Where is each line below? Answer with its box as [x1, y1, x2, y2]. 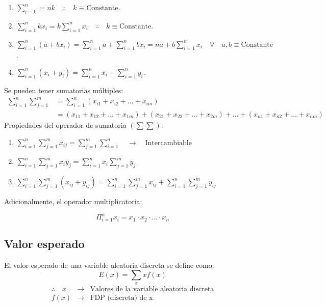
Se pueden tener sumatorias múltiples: [4, 85, 123, 95]
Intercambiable [145, 139, 192, 147]
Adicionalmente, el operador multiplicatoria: [4, 196, 142, 207]
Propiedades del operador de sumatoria [4, 119, 127, 130]
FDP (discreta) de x [90, 294, 153, 302]
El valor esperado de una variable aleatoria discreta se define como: [4, 260, 214, 270]
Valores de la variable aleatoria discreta [90, 286, 214, 293]
